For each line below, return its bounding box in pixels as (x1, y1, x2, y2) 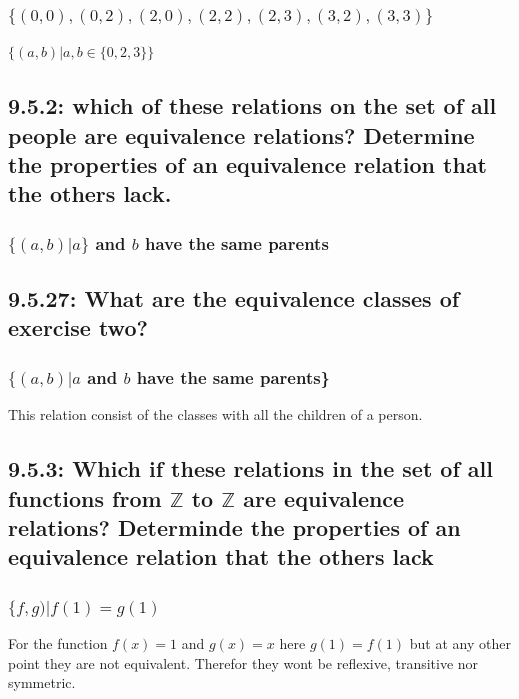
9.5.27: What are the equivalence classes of (8, 283, 460, 314)
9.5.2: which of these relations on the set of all (8, 90, 497, 121)
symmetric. (8, 672, 76, 693)
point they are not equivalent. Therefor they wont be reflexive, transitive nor (8, 652, 479, 673)
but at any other (409, 633, 511, 653)
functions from (8, 482, 162, 513)
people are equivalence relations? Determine (8, 119, 475, 150)
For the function (8, 633, 108, 653)
